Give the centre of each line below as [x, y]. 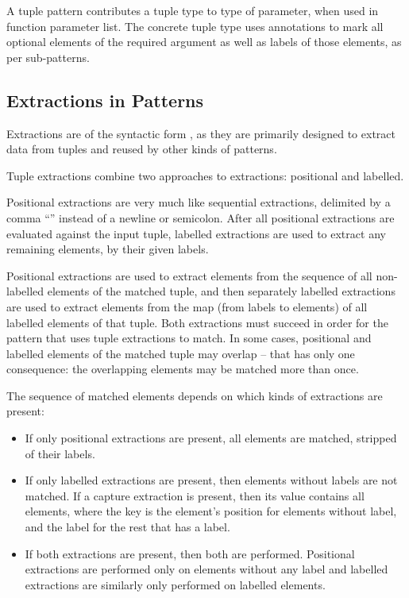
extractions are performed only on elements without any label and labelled [206, 569]
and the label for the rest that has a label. [127, 527]
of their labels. [60, 453]
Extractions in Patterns [105, 100]
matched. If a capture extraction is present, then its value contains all [195, 495]
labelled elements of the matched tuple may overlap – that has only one [181, 353]
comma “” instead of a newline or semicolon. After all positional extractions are [201, 217]
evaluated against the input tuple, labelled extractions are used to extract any [196, 233]
